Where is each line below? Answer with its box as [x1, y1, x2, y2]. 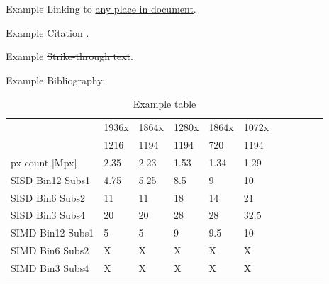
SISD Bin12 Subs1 [11, 172, 91, 187]
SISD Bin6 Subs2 [11, 190, 86, 205]
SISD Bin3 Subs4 [11, 208, 86, 222]
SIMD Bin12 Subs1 [11, 225, 94, 240]
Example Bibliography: [6, 72, 106, 87]
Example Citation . [6, 25, 89, 40]
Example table [133, 96, 196, 111]
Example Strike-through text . [6, 49, 133, 64]
